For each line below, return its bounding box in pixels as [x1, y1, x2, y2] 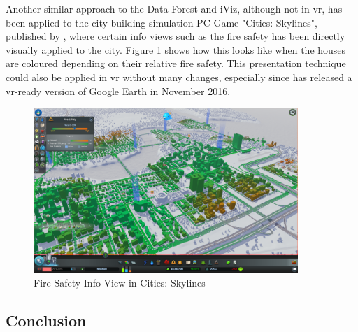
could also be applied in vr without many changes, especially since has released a [6, 69, 352, 84]
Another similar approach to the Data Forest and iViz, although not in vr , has [6, 1, 343, 15]
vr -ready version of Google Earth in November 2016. [6, 83, 231, 98]
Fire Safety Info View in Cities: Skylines [34, 275, 206, 289]
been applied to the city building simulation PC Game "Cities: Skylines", [6, 15, 317, 29]
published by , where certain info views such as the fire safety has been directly [6, 29, 345, 43]
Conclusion [6, 309, 87, 331]
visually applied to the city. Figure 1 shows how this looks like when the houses [6, 42, 346, 57]
